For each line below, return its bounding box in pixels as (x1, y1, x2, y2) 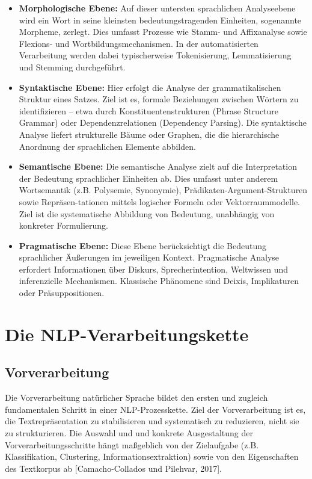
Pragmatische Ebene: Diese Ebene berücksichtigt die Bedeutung (19, 239, 267, 252)
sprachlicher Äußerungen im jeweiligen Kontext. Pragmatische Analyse (19, 251, 280, 264)
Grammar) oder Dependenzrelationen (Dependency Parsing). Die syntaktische (19, 116, 307, 129)
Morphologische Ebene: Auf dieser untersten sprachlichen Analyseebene (19, 2, 296, 14)
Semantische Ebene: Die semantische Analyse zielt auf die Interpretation (19, 160, 297, 173)
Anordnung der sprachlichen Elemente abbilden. (19, 140, 196, 152)
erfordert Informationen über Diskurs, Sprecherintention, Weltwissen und (19, 262, 289, 275)
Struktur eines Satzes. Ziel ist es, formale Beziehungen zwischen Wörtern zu (19, 93, 299, 105)
